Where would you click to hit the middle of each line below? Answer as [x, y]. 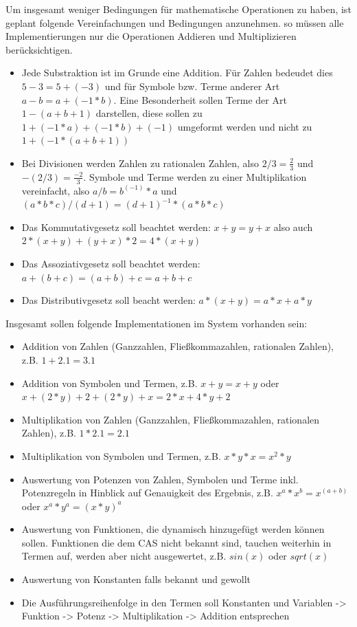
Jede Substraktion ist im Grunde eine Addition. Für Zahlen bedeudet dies [177, 73]
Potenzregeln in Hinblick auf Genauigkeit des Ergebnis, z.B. [147, 493]
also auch [293, 227]
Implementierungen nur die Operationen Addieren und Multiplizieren [151, 36]
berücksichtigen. [39, 49]
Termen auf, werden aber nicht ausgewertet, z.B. [124, 556]
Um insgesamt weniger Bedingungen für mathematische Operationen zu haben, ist [178, 9]
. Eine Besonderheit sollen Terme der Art [200, 99]
